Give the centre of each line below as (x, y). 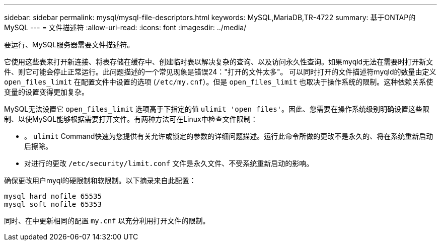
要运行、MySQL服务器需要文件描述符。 (69, 45)
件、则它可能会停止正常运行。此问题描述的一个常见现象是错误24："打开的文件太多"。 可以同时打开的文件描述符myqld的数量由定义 (220, 72)
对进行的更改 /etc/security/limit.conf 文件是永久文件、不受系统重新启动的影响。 (169, 163)
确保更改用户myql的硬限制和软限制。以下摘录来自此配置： (100, 180)
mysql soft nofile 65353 (53, 204)
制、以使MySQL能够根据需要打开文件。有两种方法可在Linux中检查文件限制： (131, 119)
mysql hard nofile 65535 (53, 196)
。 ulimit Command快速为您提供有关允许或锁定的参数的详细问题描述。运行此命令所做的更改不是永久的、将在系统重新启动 (229, 136)
